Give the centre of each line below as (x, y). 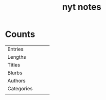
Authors (17, 81)
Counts (20, 34)
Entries (16, 49)
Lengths (17, 57)
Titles (14, 65)
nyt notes (82, 7)
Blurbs (15, 73)
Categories (20, 88)
